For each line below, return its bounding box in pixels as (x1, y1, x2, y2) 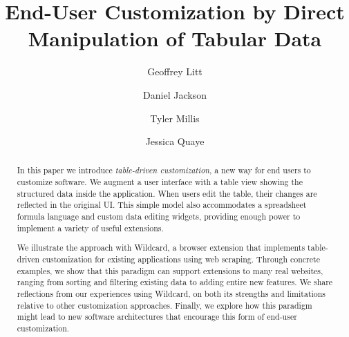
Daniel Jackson (143, 87, 207, 102)
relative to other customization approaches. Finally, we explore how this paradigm (17, 299, 312, 311)
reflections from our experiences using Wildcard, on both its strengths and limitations (17, 287, 326, 299)
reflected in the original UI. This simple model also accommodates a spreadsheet (17, 199, 307, 211)
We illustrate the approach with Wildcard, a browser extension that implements (17, 242, 305, 253)
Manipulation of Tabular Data (28, 24, 322, 52)
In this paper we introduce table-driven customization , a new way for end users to (17, 164, 311, 176)
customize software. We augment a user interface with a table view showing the (17, 176, 303, 188)
